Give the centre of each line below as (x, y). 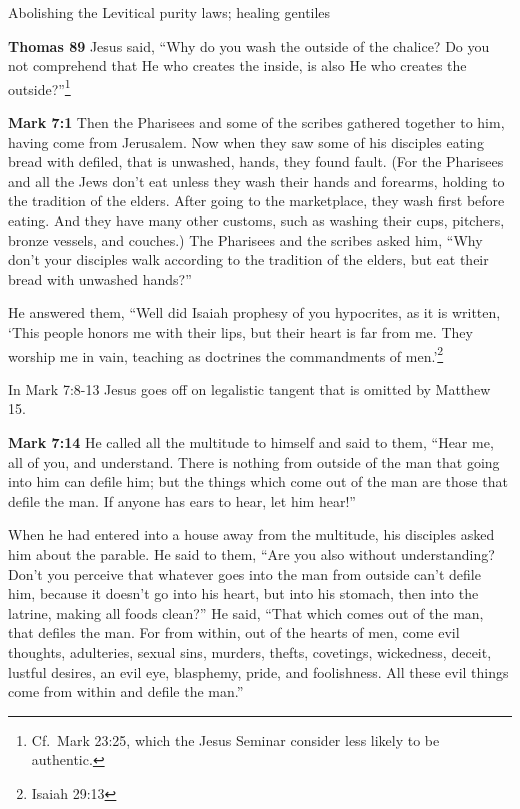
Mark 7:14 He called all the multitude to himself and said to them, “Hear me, (251, 442)
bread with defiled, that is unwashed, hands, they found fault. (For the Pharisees (256, 161)
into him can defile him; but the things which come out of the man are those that (258, 481)
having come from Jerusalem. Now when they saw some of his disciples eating (246, 141)
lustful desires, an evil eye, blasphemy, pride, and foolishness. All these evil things (258, 671)
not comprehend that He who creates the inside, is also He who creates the (237, 65)
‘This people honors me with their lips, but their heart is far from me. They (240, 331)
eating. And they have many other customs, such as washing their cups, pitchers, (256, 220)
